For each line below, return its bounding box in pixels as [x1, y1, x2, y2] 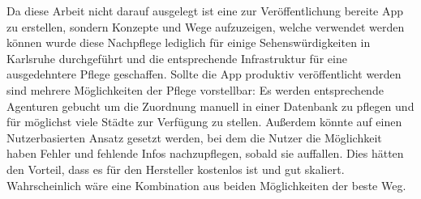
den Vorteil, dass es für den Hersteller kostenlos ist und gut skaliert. [6, 160, 345, 177]
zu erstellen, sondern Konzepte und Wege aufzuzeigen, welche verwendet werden [6, 18, 405, 35]
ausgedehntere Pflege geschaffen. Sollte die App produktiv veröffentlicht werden [6, 66, 402, 83]
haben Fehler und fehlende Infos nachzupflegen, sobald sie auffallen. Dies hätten [6, 145, 404, 162]
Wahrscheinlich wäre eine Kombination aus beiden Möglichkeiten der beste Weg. [6, 176, 406, 193]
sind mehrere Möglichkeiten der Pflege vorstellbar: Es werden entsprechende [6, 81, 384, 98]
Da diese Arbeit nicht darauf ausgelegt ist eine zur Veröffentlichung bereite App [6, 2, 404, 19]
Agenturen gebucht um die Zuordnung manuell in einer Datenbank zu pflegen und [6, 97, 415, 114]
